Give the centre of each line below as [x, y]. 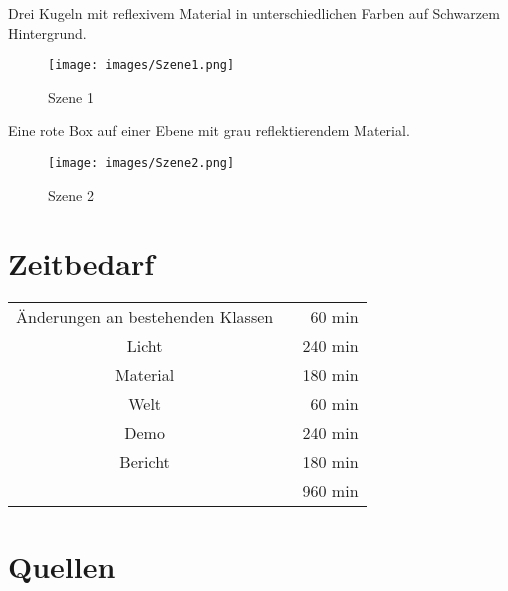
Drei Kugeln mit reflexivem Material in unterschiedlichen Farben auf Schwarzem [254, 13]
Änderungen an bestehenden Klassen [145, 317]
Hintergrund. [47, 32]
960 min [330, 491]
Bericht [144, 462]
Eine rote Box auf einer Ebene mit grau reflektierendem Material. [209, 130]
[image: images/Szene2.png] [141, 163]
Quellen [62, 565]
